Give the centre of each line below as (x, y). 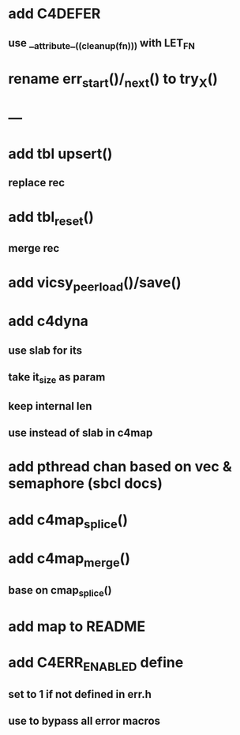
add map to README (77, 626)
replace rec (37, 183)
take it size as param (57, 378)
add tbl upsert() (60, 154)
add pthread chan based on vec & (120, 467)
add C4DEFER (54, 14)
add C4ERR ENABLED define (96, 664)
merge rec (34, 248)
